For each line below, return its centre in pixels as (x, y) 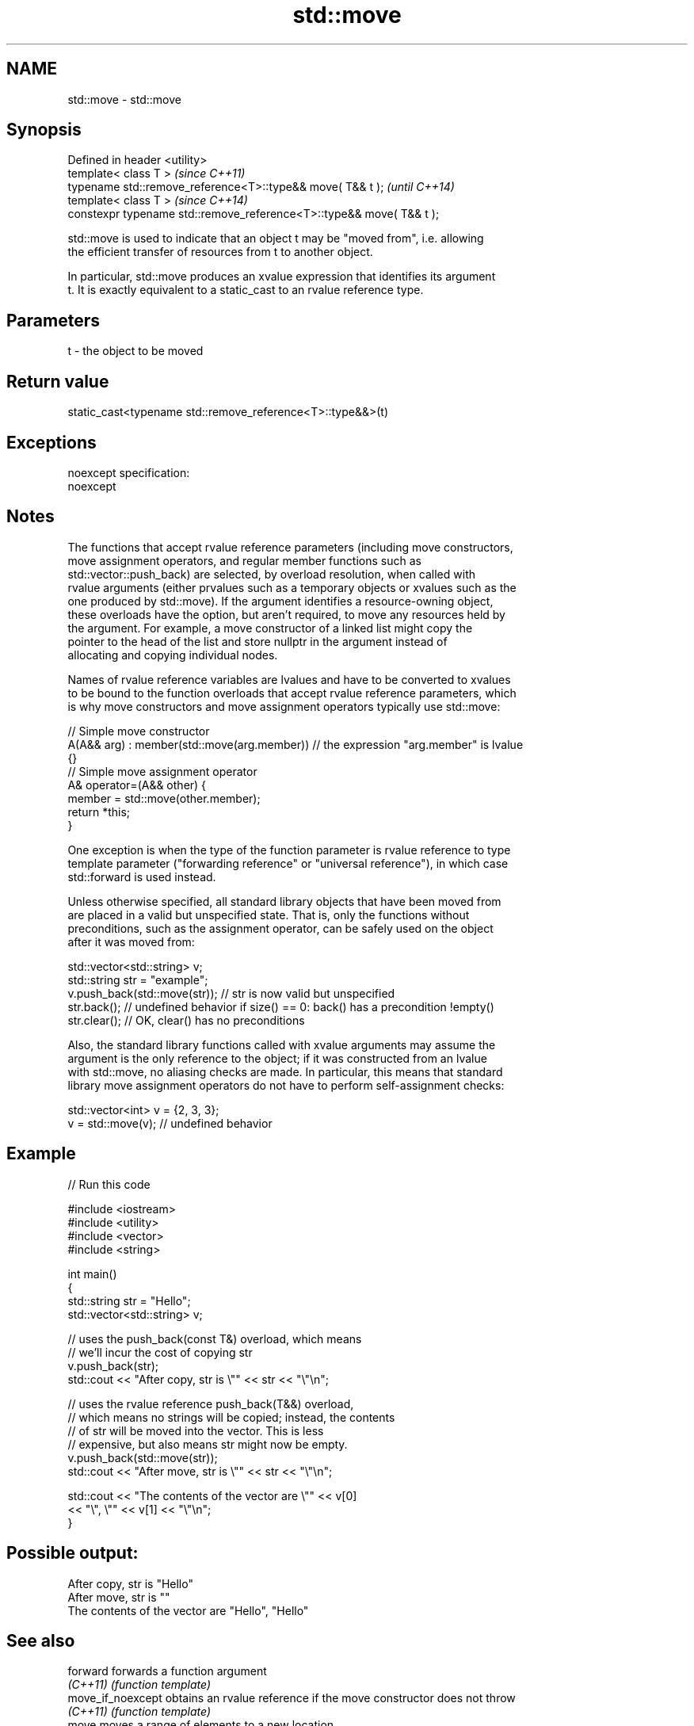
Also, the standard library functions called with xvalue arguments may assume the (282, 1044)
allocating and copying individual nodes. (173, 655)
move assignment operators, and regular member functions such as (244, 560)
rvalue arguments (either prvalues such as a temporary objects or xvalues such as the (292, 587)
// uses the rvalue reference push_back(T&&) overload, (211, 1403)
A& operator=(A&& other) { (137, 785)
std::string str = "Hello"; (129, 1300)
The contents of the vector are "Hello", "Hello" (188, 1610)
